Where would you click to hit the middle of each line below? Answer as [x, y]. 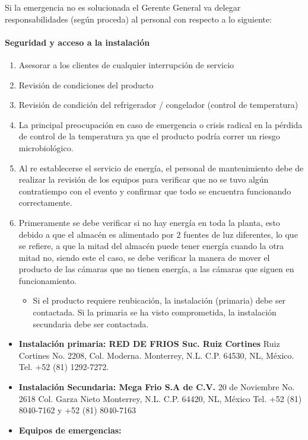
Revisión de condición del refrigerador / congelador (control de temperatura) [158, 105]
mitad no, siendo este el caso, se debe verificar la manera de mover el [144, 257]
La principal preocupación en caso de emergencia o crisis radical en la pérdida [161, 124]
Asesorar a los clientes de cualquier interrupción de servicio [126, 64]
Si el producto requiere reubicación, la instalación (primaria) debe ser [159, 300]
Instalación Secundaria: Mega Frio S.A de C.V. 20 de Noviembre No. [157, 387]
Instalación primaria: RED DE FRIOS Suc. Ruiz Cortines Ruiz [149, 344]
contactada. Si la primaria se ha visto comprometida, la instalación [155, 312]
